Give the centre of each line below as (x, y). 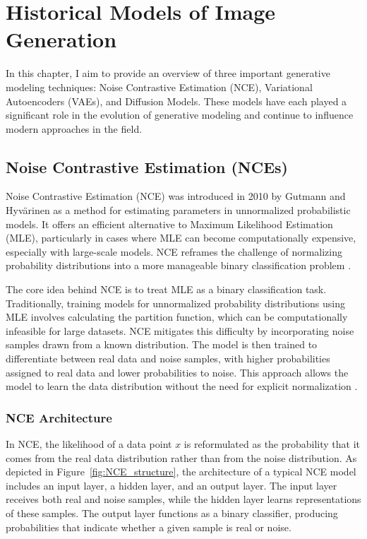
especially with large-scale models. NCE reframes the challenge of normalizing (174, 251)
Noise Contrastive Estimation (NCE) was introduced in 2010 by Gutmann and (176, 196)
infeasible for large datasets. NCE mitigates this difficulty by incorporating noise (180, 330)
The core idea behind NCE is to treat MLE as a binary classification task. (166, 289)
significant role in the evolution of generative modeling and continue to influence (180, 115)
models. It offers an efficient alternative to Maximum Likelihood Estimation (169, 224)
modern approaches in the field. (74, 128)
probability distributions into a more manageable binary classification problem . (179, 265)
